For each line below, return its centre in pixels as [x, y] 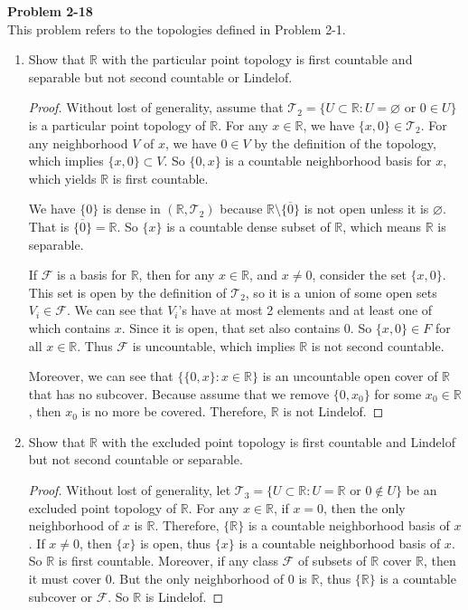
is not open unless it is [366, 209]
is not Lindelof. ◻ [333, 411]
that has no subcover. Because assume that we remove [179, 393]
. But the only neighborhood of [198, 579]
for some [398, 393]
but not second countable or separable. [136, 459]
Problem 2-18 [50, 11]
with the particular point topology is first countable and [257, 59]
